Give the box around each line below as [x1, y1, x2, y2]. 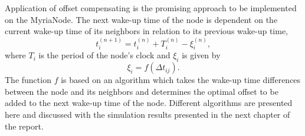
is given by [182, 49, 221, 61]
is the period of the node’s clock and [38, 49, 170, 61]
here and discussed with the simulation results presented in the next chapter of [5, 108, 290, 120]
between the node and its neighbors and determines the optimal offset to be [5, 85, 278, 97]
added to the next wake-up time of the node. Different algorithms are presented [5, 97, 293, 109]
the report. [5, 120, 44, 132]
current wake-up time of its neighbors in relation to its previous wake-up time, [5, 25, 288, 37]
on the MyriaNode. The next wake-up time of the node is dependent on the [5, 13, 278, 25]
